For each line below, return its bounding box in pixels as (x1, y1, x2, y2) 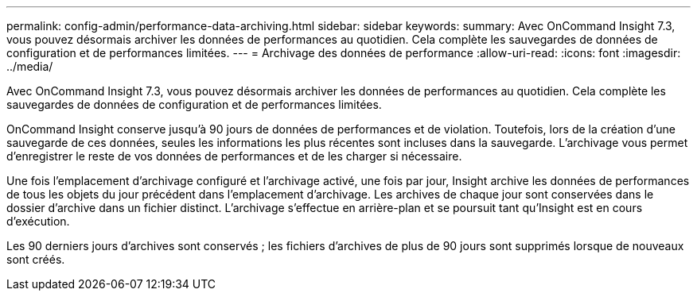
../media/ (6, 60, 53, 73)
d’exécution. (6, 214, 70, 228)
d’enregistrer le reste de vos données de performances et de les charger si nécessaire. (6, 149, 462, 163)
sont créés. (6, 253, 65, 266)
